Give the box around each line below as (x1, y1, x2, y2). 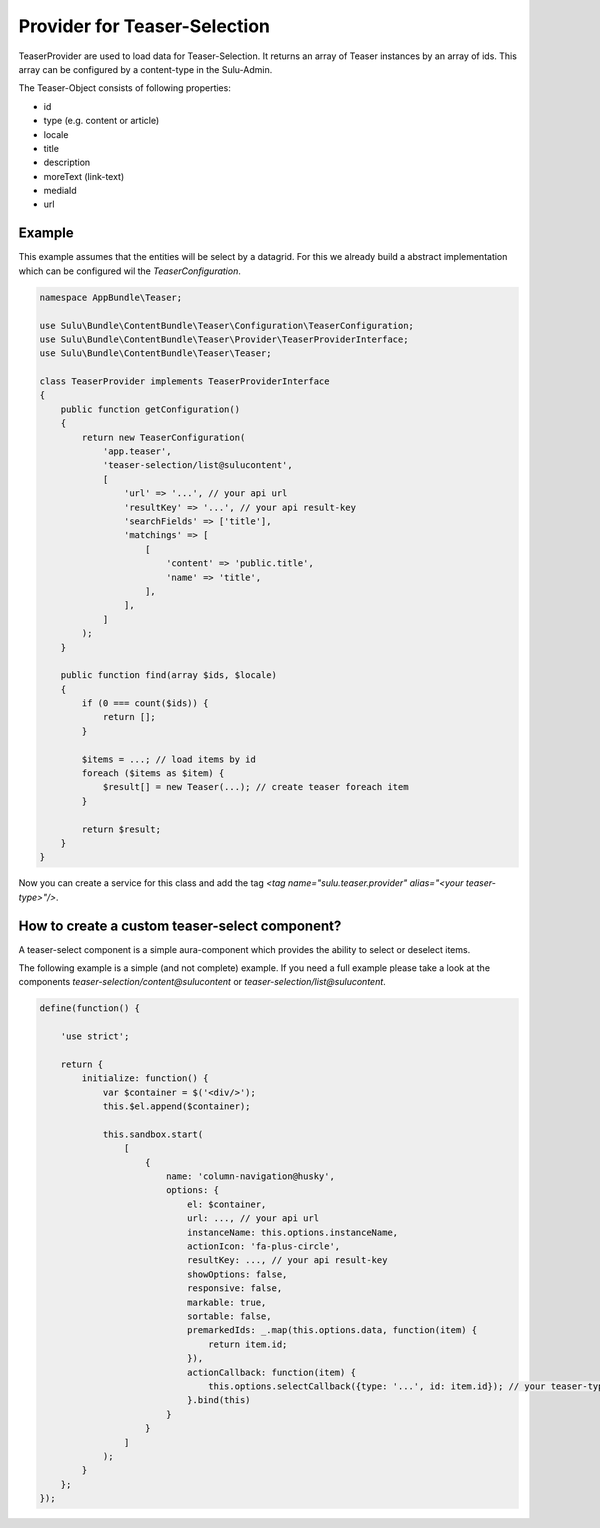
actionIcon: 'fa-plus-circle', (186, 1241, 341, 1252)
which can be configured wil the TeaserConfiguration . (18, 265, 242, 277)
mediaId (43, 185, 77, 197)
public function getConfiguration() (60, 403, 240, 415)
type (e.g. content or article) (43, 115, 160, 127)
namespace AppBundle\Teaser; (39, 291, 183, 303)
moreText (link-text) (43, 170, 125, 182)
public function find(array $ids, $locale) (60, 670, 277, 681)
